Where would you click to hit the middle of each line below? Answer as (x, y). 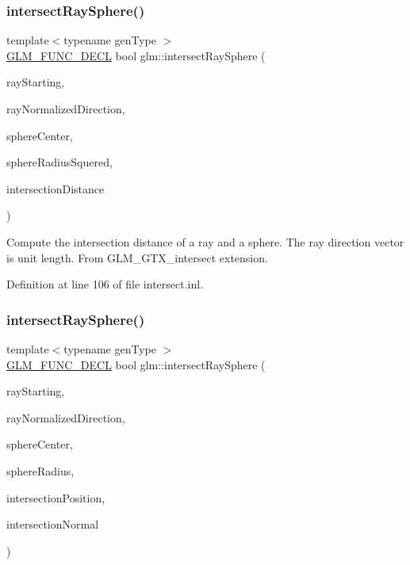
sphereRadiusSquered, (59, 162)
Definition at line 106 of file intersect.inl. (105, 284)
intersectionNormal (53, 524)
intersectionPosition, (56, 497)
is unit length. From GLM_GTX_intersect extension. (137, 257)
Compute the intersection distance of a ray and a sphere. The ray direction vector (205, 241)
